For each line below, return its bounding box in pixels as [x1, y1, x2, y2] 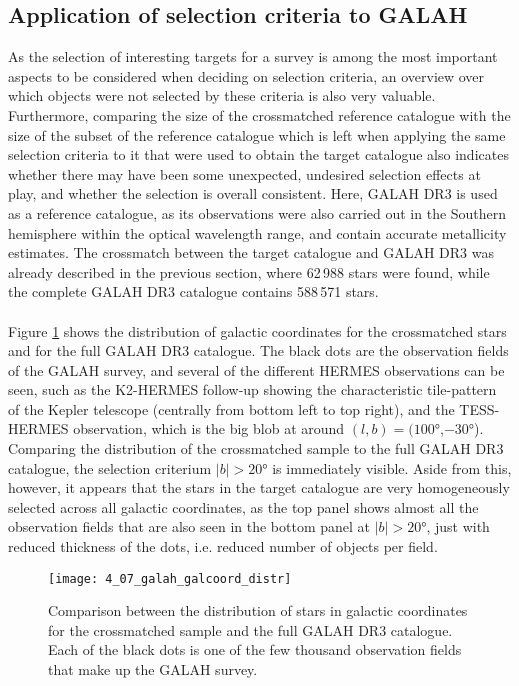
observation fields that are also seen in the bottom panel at [8, 516, 371, 537]
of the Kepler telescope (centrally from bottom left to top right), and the [8, 398, 455, 419]
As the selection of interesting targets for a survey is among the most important [8, 46, 498, 67]
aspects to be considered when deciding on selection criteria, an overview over [8, 65, 485, 86]
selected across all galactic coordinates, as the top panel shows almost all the [8, 496, 479, 517]
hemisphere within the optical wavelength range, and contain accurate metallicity [8, 222, 507, 243]
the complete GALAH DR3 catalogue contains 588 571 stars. [8, 281, 379, 302]
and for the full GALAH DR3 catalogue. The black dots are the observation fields [8, 340, 509, 361]
